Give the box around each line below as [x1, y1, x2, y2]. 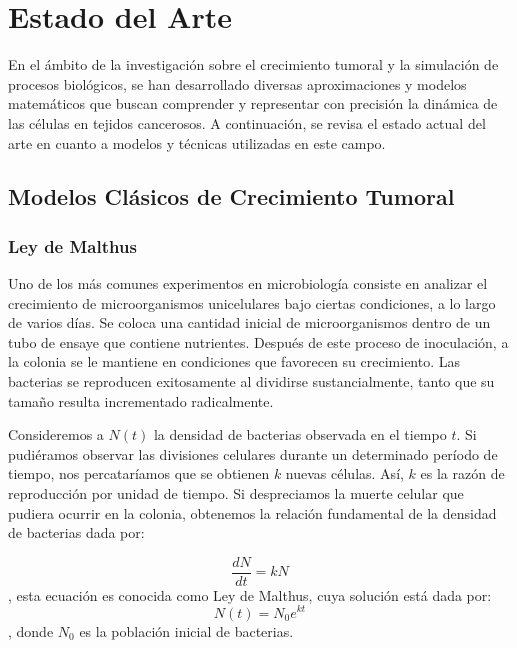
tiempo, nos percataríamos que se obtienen [8, 463, 270, 484]
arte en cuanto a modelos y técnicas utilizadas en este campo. [8, 132, 386, 153]
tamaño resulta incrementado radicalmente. [8, 390, 274, 411]
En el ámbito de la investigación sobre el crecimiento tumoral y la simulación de [8, 54, 499, 75]
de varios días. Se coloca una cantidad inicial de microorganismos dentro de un [8, 312, 491, 333]
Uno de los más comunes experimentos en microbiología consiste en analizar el [8, 273, 488, 294]
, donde [8, 620, 54, 641]
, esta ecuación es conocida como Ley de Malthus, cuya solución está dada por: [8, 584, 492, 605]
